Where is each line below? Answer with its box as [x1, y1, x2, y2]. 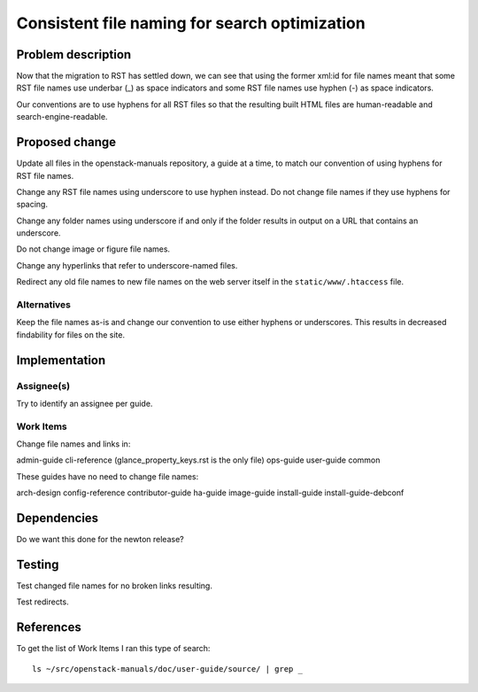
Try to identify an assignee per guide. [16, 398, 153, 408]
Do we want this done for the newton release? [16, 534, 185, 545]
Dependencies [16, 510, 99, 526]
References [16, 620, 81, 635]
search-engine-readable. [16, 112, 108, 122]
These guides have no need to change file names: [16, 470, 199, 482]
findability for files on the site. [16, 329, 126, 340]
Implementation [16, 353, 106, 368]
